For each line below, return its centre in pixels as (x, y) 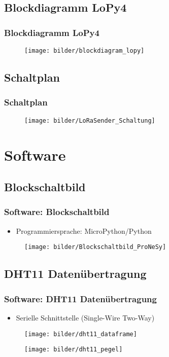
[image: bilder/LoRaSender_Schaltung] (90, 120)
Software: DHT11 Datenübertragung (80, 298)
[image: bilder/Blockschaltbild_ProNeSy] (95, 247)
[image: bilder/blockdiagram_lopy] (84, 51)
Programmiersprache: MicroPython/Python (84, 230)
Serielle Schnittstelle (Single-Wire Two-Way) (85, 317)
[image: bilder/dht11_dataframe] (81, 334)
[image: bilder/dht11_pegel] (74, 350)
